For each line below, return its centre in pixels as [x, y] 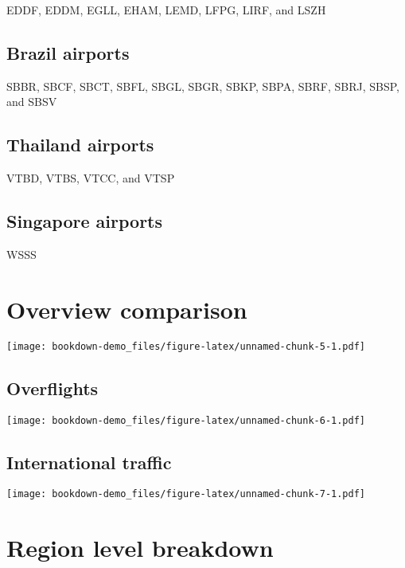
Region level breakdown [140, 548]
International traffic [89, 462]
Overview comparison [127, 309]
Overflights [53, 388]
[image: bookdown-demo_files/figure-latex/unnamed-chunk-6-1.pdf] [186, 420]
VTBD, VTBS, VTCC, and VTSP [91, 178]
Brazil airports [68, 52]
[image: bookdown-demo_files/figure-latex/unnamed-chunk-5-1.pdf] [186, 346]
